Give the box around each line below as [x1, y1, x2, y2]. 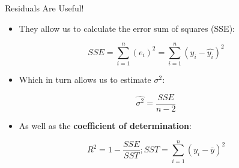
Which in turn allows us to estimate [19, 73, 151, 86]
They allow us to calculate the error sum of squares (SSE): [19, 22, 235, 34]
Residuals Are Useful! [5, 2, 84, 14]
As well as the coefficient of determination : [19, 119, 192, 131]
